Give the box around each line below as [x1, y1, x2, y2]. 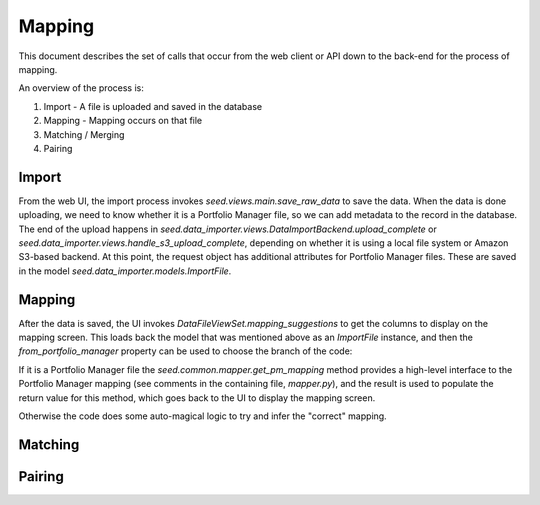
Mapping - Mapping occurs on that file [43, 115, 203, 127]
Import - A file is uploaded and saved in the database [43, 100, 263, 112]
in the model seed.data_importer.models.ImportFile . [18, 265, 232, 277]
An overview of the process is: [18, 82, 144, 94]
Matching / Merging [43, 128, 125, 140]
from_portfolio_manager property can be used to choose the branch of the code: [18, 345, 353, 357]
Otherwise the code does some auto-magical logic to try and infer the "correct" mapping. [18, 410, 387, 422]
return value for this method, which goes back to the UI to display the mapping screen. [18, 391, 376, 404]
